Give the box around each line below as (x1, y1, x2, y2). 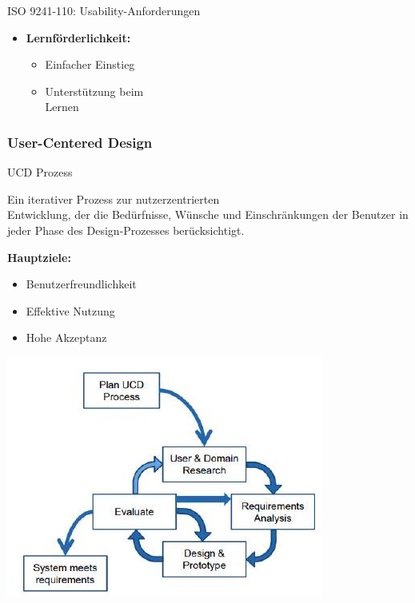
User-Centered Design (7, 132, 153, 152)
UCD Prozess (7, 164, 73, 181)
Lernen (45, 98, 79, 115)
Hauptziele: (7, 248, 71, 265)
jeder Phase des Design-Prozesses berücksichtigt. (7, 221, 245, 238)
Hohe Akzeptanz (26, 329, 107, 346)
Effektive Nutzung (26, 302, 115, 319)
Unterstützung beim (45, 82, 144, 99)
